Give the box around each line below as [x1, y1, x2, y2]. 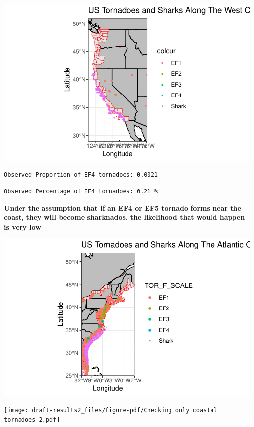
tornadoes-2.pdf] [4, 416, 60, 424]
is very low [4, 221, 41, 232]
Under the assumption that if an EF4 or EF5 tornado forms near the [4, 202, 241, 213]
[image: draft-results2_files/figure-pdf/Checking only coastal [4, 406, 217, 414]
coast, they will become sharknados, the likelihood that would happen [4, 212, 245, 222]
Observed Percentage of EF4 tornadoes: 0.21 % [4, 188, 158, 195]
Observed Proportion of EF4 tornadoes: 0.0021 [4, 171, 158, 179]
